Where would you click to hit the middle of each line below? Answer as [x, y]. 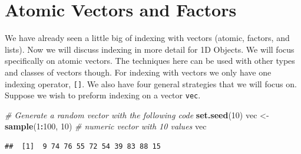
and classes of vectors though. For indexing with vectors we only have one [138, 72]
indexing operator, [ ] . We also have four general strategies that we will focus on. [151, 83]
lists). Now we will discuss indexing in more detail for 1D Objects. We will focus [150, 49]
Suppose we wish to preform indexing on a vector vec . [103, 95]
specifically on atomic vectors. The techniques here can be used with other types [150, 61]
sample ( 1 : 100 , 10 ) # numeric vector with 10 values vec [106, 126]
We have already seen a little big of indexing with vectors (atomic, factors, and [147, 38]
